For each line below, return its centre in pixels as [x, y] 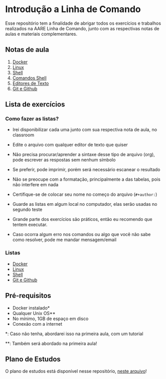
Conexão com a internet [37, 324]
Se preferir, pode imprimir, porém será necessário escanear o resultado [86, 170]
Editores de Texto [31, 83]
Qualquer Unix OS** [34, 313]
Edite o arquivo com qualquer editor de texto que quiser [70, 145]
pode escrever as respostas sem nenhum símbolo [64, 160]
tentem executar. [30, 224]
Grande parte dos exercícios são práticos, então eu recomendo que [82, 219]
